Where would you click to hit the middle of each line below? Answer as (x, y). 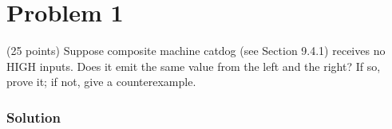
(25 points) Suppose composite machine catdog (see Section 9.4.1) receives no (196, 51)
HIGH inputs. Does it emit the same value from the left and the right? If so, (194, 66)
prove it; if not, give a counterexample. (101, 82)
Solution (34, 117)
